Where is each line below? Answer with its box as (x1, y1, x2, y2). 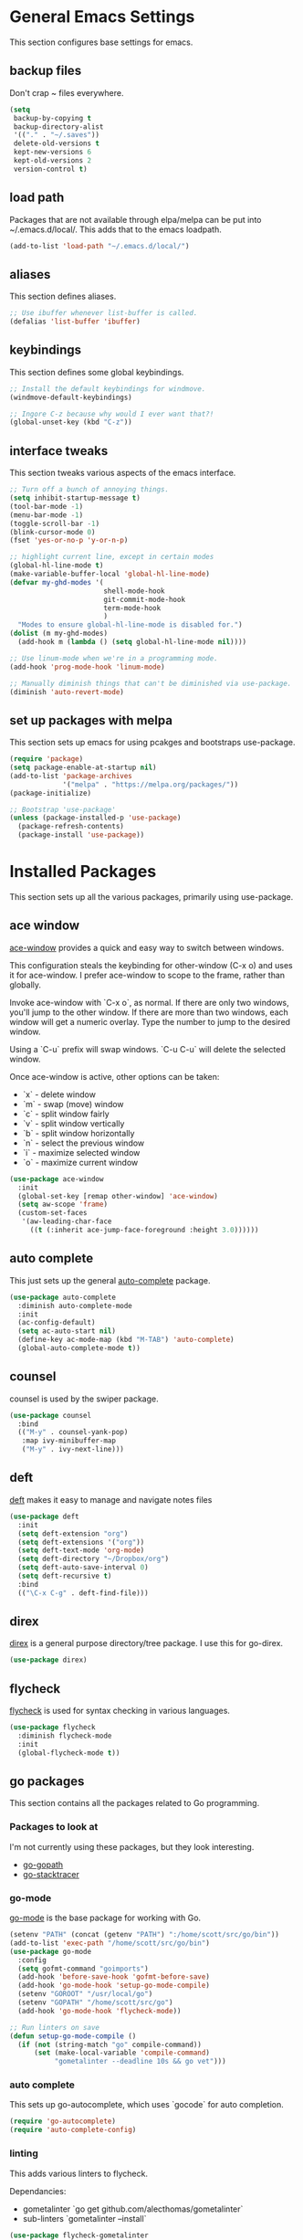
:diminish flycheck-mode (17, 1731, 112, 1740)
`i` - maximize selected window (22, 1146, 141, 1157)
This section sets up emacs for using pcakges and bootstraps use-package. (9, 737, 296, 748)
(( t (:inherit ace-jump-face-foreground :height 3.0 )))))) (29, 1226, 259, 1235)
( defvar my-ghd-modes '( (9, 577, 104, 586)
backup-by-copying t (13, 113, 92, 122)
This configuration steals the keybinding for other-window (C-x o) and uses (9, 959, 294, 970)
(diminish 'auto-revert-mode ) (9, 687, 125, 696)
